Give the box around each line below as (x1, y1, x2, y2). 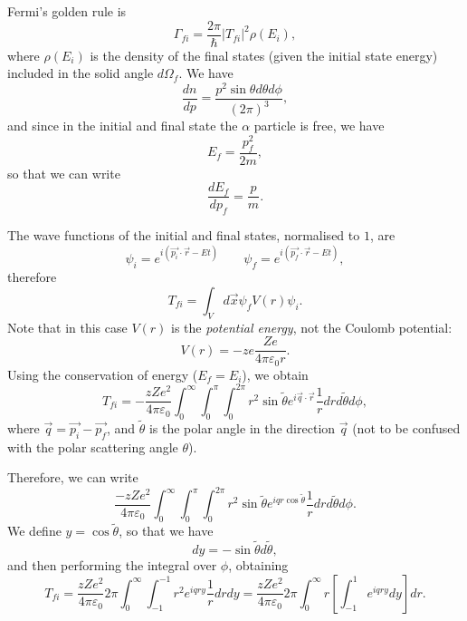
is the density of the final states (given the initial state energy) (90, 45, 438, 64)
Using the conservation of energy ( (7, 364, 198, 383)
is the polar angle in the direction (148, 418, 336, 437)
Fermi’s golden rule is (7, 2, 127, 20)
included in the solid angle (7, 63, 154, 82)
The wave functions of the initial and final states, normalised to (7, 226, 360, 245)
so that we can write (7, 163, 120, 182)
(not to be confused (352, 418, 461, 437)
